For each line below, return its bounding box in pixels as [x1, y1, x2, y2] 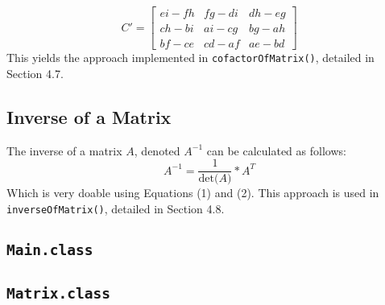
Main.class [6, 241, 93, 258]
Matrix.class [6, 285, 110, 303]
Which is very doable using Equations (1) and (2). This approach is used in [6, 184, 379, 201]
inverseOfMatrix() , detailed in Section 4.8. [6, 200, 225, 216]
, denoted [134, 142, 180, 159]
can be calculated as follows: [206, 142, 346, 159]
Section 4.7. [6, 64, 64, 81]
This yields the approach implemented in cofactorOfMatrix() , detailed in [6, 49, 375, 66]
